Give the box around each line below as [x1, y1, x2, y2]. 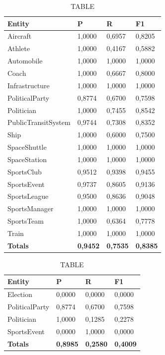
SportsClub [7, 166, 42, 177]
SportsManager [7, 203, 54, 214]
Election [7, 289, 32, 299]
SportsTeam [7, 216, 44, 226]
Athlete [7, 43, 30, 54]
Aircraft [7, 31, 32, 41]
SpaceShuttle [7, 142, 47, 152]
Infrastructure [7, 80, 50, 90]
